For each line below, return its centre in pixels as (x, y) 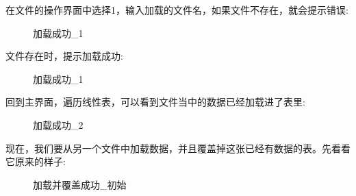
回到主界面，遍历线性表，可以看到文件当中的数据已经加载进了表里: (155, 102)
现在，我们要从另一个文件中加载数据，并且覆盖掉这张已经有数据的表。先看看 (178, 148)
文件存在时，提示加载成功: (64, 56)
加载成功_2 (58, 124)
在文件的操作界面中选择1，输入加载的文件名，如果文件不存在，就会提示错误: (177, 10)
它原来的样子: (36, 161)
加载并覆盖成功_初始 (80, 184)
